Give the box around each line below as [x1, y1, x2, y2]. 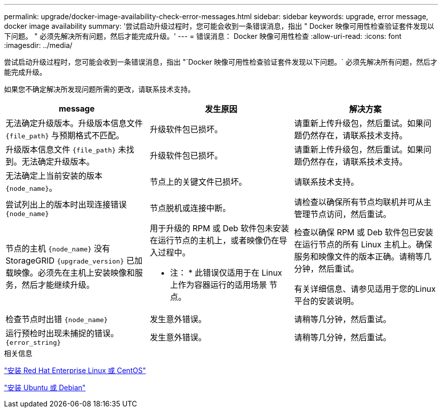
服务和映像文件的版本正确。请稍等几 [294, 251, 431, 262]
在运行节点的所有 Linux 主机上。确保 [294, 239, 432, 249]
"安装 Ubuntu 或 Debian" [4, 383, 86, 392]
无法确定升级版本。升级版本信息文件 [6, 118, 143, 128]
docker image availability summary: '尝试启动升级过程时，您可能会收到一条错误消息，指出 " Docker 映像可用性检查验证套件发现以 [4, 22, 434, 30]
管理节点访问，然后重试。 [294, 209, 391, 219]
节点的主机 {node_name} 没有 [6, 243, 111, 253]
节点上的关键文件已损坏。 [149, 177, 247, 187]
